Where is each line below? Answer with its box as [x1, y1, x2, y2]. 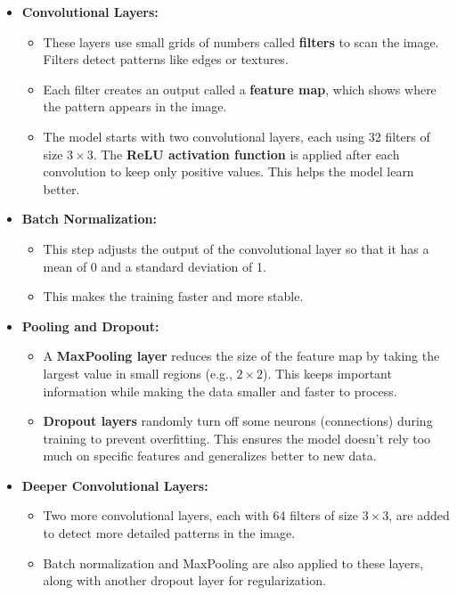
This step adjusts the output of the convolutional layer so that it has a [43, 239, 429, 257]
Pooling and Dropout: [21, 316, 159, 335]
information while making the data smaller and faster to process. [43, 381, 397, 400]
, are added [388, 506, 450, 525]
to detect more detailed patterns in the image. [43, 524, 296, 542]
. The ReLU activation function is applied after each [93, 144, 400, 163]
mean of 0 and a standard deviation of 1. [43, 257, 266, 275]
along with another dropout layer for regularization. [43, 571, 326, 590]
